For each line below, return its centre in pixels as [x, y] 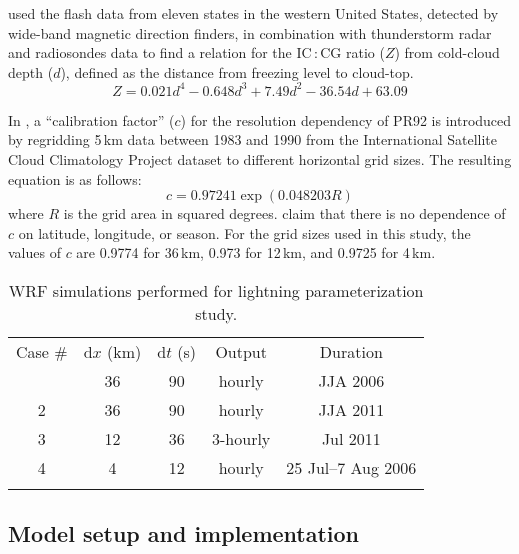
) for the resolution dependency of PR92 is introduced [346, 119]
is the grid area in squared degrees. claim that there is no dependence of [284, 213]
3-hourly [241, 439]
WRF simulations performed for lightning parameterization [216, 291]
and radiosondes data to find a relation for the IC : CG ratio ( [196, 52]
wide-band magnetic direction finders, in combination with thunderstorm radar [250, 32]
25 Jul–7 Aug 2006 [351, 468]
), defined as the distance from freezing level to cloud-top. [237, 71]
